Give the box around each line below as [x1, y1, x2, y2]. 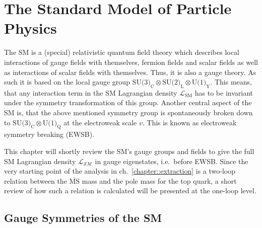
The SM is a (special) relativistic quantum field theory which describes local [4, 47, 239, 57]
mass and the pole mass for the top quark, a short [82, 175, 237, 186]
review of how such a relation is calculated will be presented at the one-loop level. [4, 185, 256, 196]
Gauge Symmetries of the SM [4, 210, 162, 225]
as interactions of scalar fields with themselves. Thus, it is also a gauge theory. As [4, 66, 256, 77]
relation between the [4, 175, 67, 186]
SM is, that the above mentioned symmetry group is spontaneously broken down [4, 107, 253, 118]
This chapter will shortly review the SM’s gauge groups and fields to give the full [4, 146, 254, 157]
